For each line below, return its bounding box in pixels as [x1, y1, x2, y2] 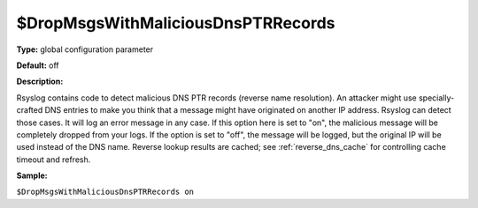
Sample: [16, 170, 48, 181]
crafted [16, 105, 43, 115]
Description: [16, 76, 64, 87]
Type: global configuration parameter [16, 44, 154, 55]
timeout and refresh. [16, 154, 91, 165]
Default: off [16, 60, 59, 71]
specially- [418, 93, 455, 103]
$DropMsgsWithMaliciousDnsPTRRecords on [16, 187, 195, 197]
